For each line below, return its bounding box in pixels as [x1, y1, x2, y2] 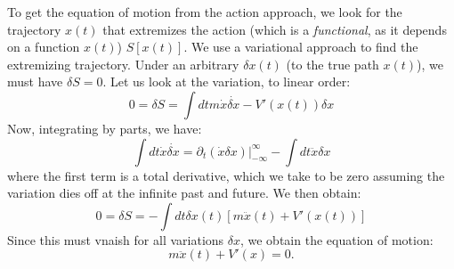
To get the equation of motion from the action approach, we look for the [7, 3, 402, 20]
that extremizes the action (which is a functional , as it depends [102, 20, 447, 38]
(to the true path [286, 54, 379, 73]
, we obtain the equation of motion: [239, 230, 434, 249]
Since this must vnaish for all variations [7, 230, 224, 249]
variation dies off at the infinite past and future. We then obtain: [7, 183, 361, 202]
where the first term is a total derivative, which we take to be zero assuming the [7, 166, 445, 184]
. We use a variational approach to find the [183, 37, 418, 56]
